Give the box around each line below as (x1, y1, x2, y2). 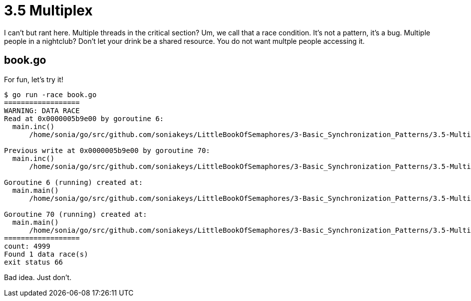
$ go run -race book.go (4, 90, 97, 99)
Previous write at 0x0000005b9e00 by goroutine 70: (4, 146, 211, 154)
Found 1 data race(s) (4, 250, 88, 258)
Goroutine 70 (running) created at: (4, 210, 147, 218)
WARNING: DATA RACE (4, 106, 80, 115)
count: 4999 (4, 242, 50, 250)
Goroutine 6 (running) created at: (4, 178, 143, 186)
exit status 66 (4, 258, 63, 266)
